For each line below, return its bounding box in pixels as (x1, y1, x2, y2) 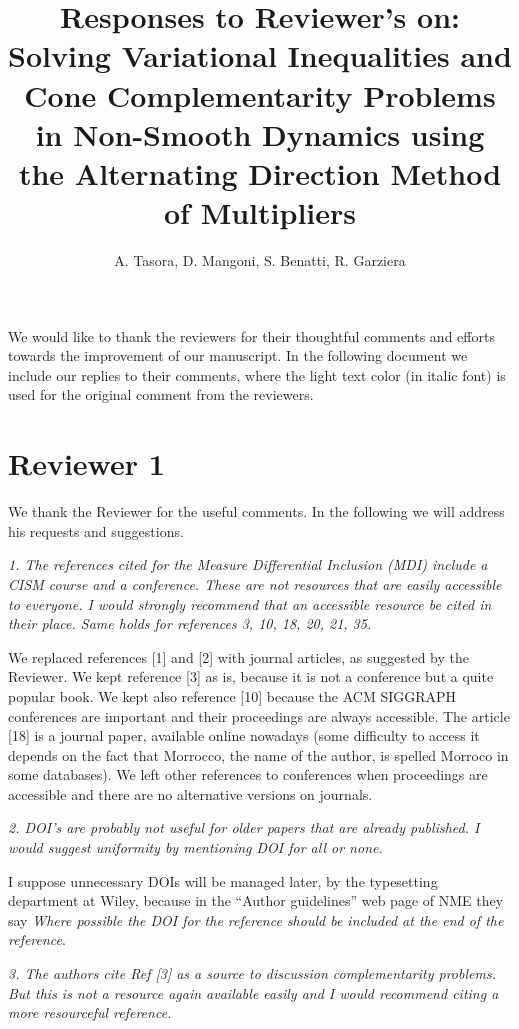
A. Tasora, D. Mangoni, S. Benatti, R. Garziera (114, 250, 406, 271)
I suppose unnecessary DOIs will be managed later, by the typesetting (8, 870, 438, 891)
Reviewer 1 (8, 443, 165, 484)
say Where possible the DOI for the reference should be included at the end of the (8, 909, 504, 930)
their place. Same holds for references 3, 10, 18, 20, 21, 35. (8, 613, 372, 634)
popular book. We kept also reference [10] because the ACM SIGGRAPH (8, 685, 457, 706)
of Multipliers (164, 192, 356, 233)
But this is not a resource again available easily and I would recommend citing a (8, 982, 499, 1003)
